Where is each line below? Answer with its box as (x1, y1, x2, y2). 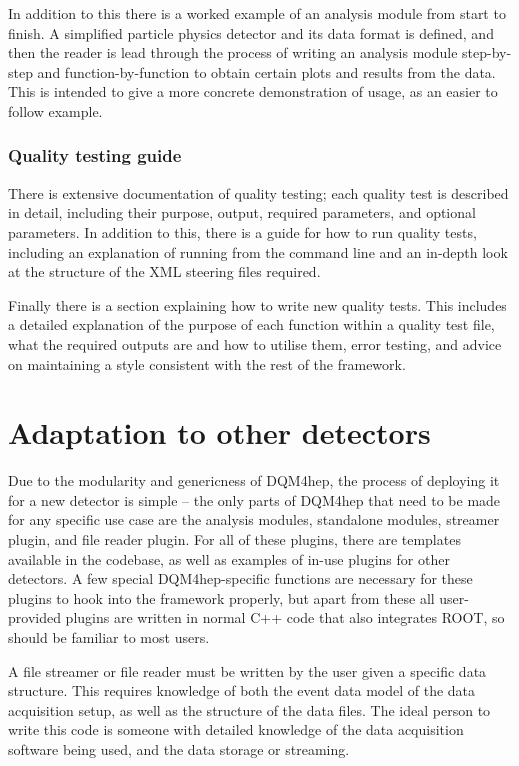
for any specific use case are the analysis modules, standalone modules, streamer (8, 509, 500, 530)
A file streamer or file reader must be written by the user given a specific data (8, 660, 487, 681)
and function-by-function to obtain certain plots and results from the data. (37, 61, 496, 82)
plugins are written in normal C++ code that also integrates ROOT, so (65, 607, 505, 628)
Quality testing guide (8, 143, 182, 168)
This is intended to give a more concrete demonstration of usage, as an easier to (8, 81, 498, 102)
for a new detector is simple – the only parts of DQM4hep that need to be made (8, 489, 501, 510)
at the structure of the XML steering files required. (8, 261, 321, 282)
